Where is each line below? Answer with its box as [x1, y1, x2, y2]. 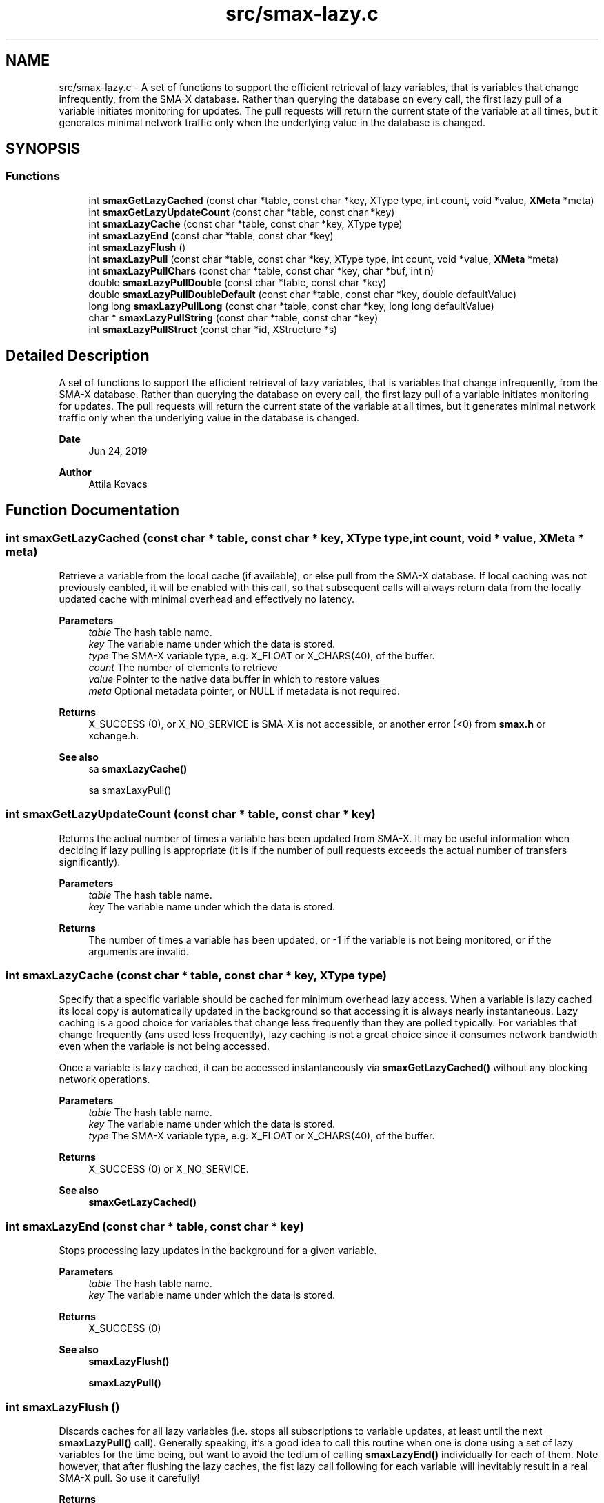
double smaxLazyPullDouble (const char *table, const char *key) [88, 276, 387, 288]
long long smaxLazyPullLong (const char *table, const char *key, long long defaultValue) [88, 299, 494, 312]
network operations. [59, 1073, 150, 1086]
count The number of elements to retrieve [88, 661, 278, 673]
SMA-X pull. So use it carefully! [59, 1471, 200, 1484]
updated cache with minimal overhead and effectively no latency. [59, 593, 354, 605]
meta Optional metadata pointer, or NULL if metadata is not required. [88, 684, 401, 697]
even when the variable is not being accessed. [59, 1040, 270, 1053]
